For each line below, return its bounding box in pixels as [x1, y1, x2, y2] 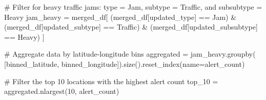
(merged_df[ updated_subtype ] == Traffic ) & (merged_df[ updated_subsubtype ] [4, 21, 258, 32]
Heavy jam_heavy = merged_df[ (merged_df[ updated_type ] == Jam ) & [4, 11, 237, 22]
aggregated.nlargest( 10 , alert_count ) [4, 86, 119, 96]
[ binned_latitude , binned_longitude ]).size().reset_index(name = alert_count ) [4, 58, 245, 69]
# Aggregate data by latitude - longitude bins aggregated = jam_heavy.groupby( [4, 48, 256, 59]
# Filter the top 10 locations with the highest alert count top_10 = [4, 76, 218, 86]
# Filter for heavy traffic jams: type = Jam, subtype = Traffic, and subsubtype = [4, 2, 262, 12]
